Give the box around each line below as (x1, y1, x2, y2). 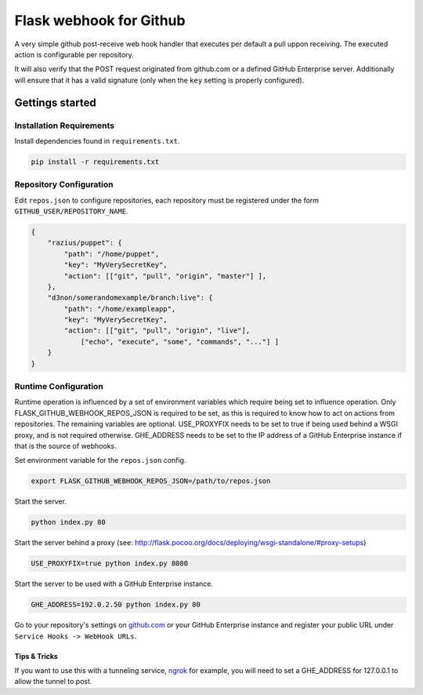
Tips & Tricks (14, 651, 59, 660)
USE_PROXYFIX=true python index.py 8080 (31, 559, 188, 568)
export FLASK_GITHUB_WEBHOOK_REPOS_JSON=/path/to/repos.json (31, 477, 271, 486)
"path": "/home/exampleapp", (63, 304, 176, 313)
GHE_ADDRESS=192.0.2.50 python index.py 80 (31, 600, 201, 609)
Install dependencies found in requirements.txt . (14, 136, 180, 145)
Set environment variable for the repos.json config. (14, 456, 186, 465)
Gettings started (14, 96, 97, 109)
